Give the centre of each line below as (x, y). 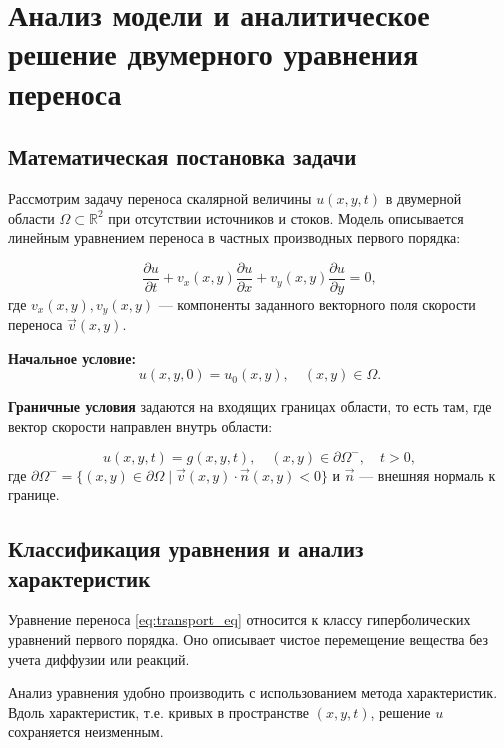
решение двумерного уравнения (213, 53)
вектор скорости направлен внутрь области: (140, 426)
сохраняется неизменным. (86, 731)
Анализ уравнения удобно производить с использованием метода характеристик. (253, 692)
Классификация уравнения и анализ (186, 548)
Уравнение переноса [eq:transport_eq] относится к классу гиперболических (239, 619)
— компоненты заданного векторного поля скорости (317, 303)
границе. (34, 494)
